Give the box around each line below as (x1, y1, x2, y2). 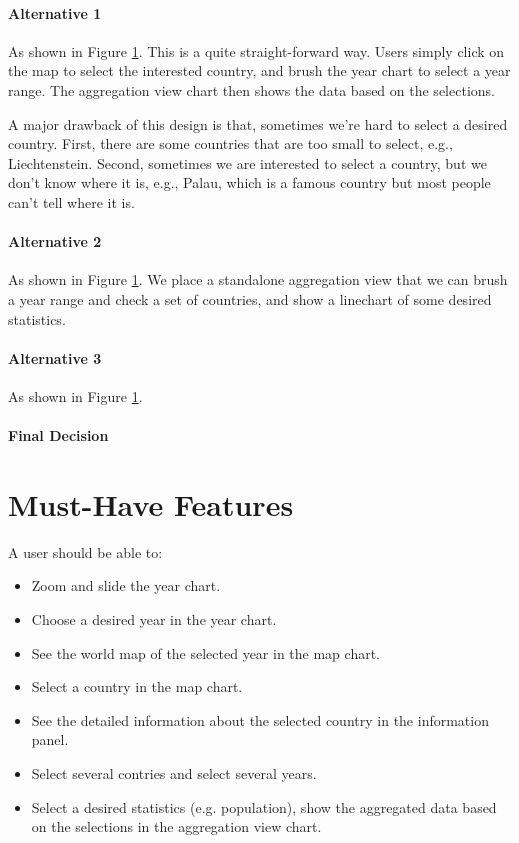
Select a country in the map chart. (31, 676, 243, 697)
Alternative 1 (8, 2, 102, 23)
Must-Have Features (8, 483, 294, 524)
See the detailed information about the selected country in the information (31, 709, 489, 730)
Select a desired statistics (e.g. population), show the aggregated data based (31, 796, 497, 817)
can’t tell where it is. (8, 191, 135, 212)
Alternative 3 (8, 347, 102, 368)
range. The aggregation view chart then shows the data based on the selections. (8, 79, 495, 100)
